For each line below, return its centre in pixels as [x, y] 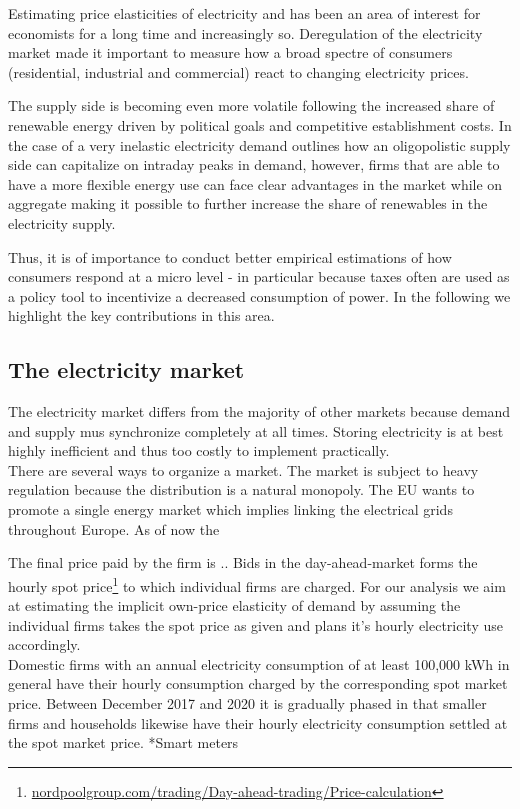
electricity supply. [62, 222]
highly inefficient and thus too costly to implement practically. [199, 450]
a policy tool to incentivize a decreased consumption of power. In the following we [259, 295]
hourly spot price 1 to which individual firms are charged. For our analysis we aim [257, 584]
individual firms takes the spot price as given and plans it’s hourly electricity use [255, 624]
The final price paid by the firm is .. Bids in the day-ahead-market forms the [243, 562]
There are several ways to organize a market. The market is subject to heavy [243, 469]
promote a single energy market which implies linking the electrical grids [230, 509]
